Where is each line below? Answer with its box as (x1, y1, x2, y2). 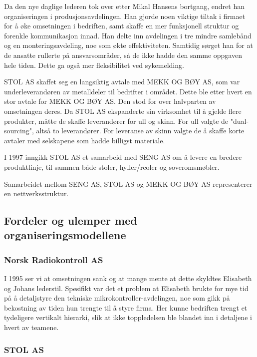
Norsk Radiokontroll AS (4, 253, 103, 266)
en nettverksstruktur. (4, 188, 69, 199)
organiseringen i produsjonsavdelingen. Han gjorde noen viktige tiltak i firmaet (4, 10, 246, 21)
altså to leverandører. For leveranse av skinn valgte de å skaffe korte (36, 125, 245, 136)
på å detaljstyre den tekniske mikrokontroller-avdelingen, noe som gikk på (4, 293, 230, 303)
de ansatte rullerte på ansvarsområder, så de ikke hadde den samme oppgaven (4, 49, 242, 60)
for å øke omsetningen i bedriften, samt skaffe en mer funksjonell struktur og (4, 20, 239, 31)
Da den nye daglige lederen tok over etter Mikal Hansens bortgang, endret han (4, 1, 245, 11)
